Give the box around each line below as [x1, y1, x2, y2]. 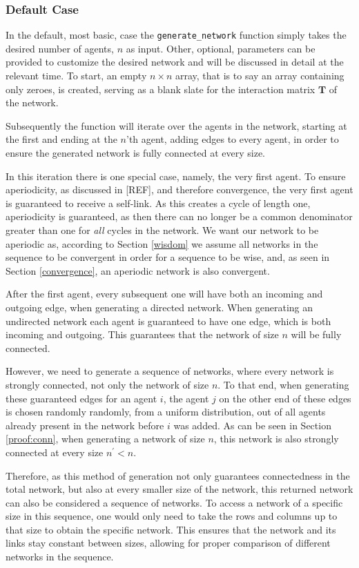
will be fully [291, 327, 342, 342]
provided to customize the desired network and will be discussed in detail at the [6, 55, 344, 69]
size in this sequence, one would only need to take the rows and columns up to [6, 509, 338, 523]
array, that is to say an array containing [175, 68, 345, 83]
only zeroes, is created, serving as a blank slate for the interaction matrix [6, 81, 316, 96]
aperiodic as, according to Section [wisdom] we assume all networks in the [6, 236, 318, 251]
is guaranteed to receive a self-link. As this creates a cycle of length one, [6, 195, 311, 210]
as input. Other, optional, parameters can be [126, 41, 316, 55]
